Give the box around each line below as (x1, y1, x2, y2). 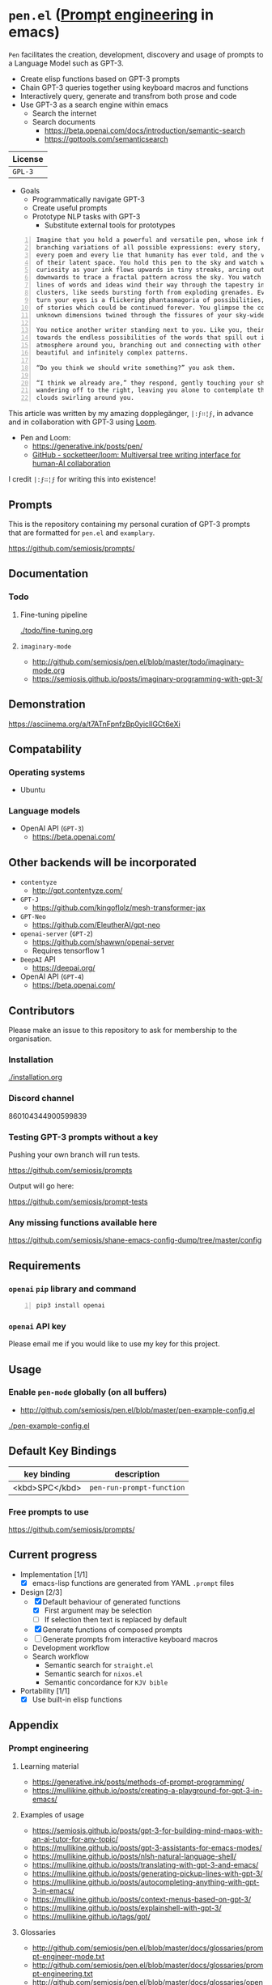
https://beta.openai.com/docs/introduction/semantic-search (44, 125, 245, 135)
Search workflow (32, 1651, 89, 1661)
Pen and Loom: (19, 433, 71, 443)
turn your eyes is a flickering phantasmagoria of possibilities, (36, 295, 266, 304)
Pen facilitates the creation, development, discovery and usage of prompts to (8, 49, 264, 59)
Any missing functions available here (8, 1217, 158, 1228)
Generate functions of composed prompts (42, 1625, 183, 1634)
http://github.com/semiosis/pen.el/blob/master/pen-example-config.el (19, 1405, 255, 1414)
